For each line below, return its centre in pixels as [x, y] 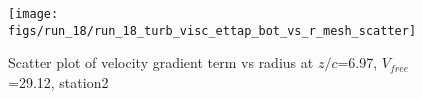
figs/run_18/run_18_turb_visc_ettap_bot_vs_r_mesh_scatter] [212, 30]
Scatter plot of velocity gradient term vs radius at [161, 62]
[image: [33, 14]
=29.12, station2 [58, 81]
